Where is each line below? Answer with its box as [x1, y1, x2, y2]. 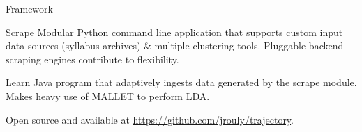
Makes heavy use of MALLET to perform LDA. [6, 88, 210, 103]
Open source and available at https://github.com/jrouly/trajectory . [6, 112, 294, 126]
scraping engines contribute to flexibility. [6, 51, 179, 66]
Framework [6, 1, 53, 15]
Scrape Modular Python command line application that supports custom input [6, 24, 343, 39]
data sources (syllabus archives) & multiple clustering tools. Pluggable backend [6, 38, 344, 53]
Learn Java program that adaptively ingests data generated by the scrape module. [6, 75, 357, 90]
